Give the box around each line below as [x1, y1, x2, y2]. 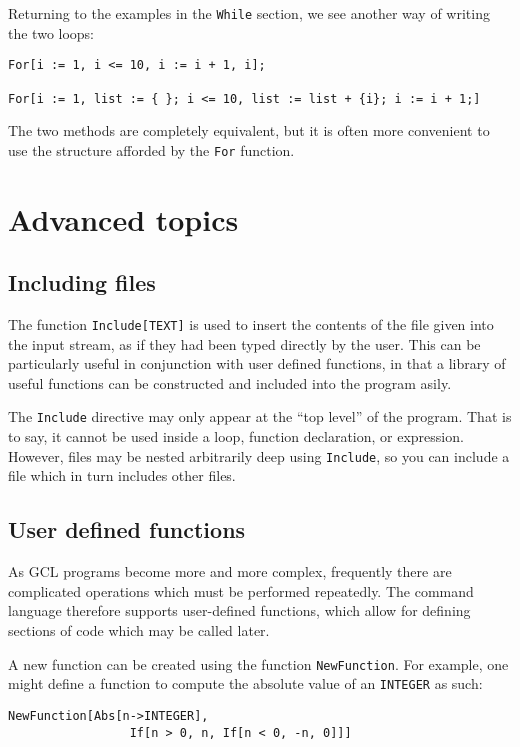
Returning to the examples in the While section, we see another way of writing [8, 3, 490, 23]
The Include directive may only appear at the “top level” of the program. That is [8, 406, 512, 427]
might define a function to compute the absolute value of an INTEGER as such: [8, 673, 483, 694]
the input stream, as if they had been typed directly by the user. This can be [8, 333, 481, 354]
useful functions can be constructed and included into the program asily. [8, 372, 452, 393]
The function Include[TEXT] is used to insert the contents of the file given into [8, 314, 494, 335]
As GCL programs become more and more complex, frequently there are [8, 561, 452, 582]
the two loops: [8, 22, 95, 43]
